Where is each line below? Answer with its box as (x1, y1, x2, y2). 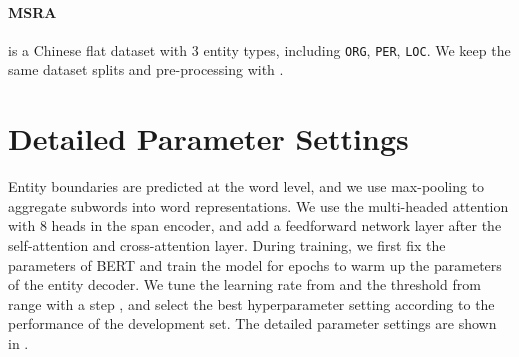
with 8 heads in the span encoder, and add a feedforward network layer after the (8, 215, 502, 236)
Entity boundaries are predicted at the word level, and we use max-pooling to (8, 176, 485, 197)
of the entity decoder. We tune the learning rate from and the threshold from (8, 274, 481, 295)
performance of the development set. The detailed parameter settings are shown (8, 313, 497, 334)
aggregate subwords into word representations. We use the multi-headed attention (8, 195, 509, 216)
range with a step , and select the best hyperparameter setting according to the (8, 293, 495, 314)
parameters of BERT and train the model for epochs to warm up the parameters (8, 254, 502, 275)
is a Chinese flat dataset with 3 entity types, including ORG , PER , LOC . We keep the (8, 39, 511, 60)
